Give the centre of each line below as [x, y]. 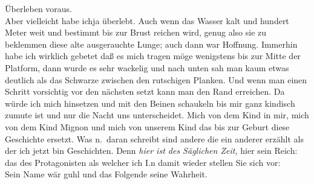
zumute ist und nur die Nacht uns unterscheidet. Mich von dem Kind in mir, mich [157, 115]
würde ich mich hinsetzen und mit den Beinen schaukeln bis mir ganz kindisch [150, 103]
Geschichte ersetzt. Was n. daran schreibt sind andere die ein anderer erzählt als [154, 138]
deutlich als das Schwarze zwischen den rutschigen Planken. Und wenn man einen [156, 79]
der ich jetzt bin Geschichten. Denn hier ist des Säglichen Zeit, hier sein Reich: [151, 151]
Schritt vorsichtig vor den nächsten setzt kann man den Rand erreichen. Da [145, 91]
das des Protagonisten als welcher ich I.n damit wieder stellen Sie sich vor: [143, 162]
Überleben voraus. [39, 8]
